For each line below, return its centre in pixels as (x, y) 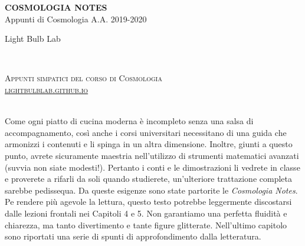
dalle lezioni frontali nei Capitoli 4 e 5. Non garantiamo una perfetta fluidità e (146, 213)
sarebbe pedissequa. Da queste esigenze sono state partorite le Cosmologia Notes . (151, 190)
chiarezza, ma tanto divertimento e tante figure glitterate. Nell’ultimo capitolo (146, 225)
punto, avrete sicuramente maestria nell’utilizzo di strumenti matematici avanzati (152, 155)
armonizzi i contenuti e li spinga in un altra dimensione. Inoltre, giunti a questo (149, 144)
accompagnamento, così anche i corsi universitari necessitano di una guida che (146, 132)
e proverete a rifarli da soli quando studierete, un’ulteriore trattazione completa (148, 179)
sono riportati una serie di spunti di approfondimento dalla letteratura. (133, 236)
